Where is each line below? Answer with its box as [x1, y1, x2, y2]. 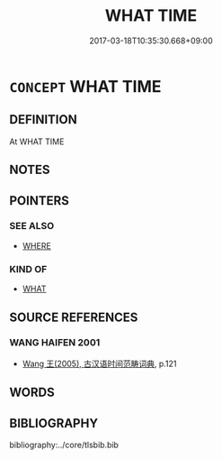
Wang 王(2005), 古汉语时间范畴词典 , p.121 [22, 358, 177, 369]
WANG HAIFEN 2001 [9, 336, 101, 349]
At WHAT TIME [9, 136, 65, 147]
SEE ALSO [9, 220, 55, 233]
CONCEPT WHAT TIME [9, 76, 162, 96]
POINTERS [9, 193, 70, 208]
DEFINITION [9, 112, 78, 127]
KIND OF [9, 262, 48, 275]
